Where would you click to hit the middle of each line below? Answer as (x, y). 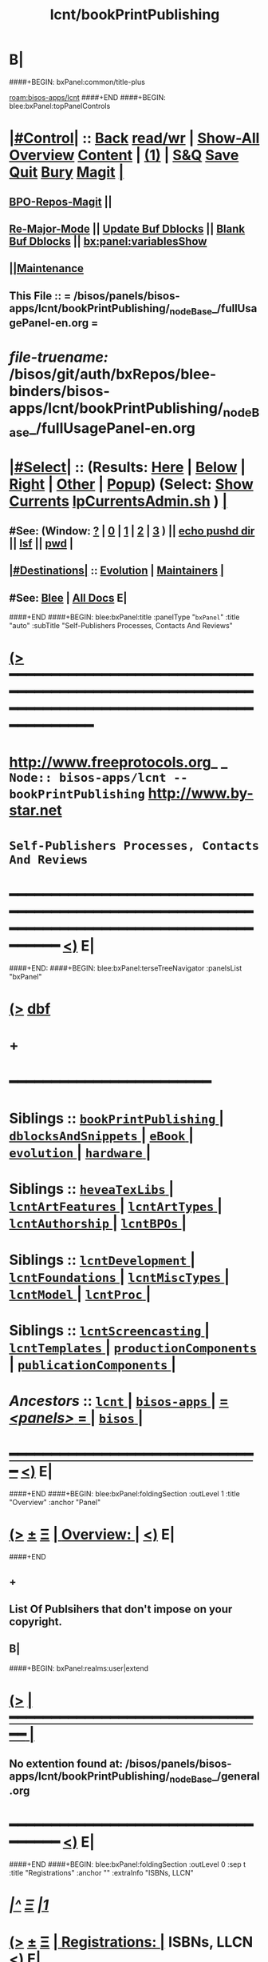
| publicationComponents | (93, 1364)
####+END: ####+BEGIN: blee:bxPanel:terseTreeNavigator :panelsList (126, 968)
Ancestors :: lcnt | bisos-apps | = (119, 1401)
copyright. (36, 1622)
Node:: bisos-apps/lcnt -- (99, 778)
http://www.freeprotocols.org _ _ (118, 763)
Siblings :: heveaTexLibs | (92, 1189)
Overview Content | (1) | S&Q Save (124, 156)
